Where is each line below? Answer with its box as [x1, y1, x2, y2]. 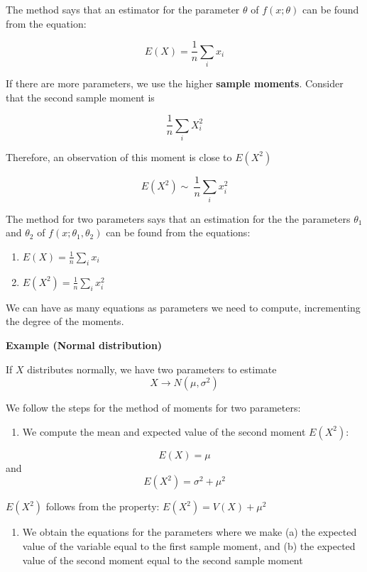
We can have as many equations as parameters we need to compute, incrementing [6, 299, 361, 314]
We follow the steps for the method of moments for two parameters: [6, 400, 301, 415]
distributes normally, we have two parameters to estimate [27, 361, 277, 376]
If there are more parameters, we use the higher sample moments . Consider [6, 75, 344, 90]
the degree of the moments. [6, 314, 124, 329]
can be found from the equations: [106, 225, 251, 240]
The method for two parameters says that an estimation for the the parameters [6, 211, 351, 226]
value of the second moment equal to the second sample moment [22, 552, 303, 567]
